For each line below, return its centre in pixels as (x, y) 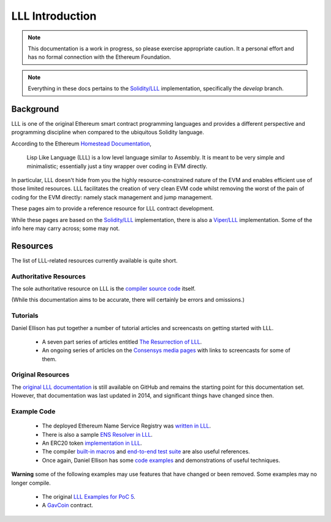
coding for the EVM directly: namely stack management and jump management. (112, 197)
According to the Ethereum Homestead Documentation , (82, 144)
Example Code (33, 411)
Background (35, 109)
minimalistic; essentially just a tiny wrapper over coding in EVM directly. (117, 166)
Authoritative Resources (48, 276)
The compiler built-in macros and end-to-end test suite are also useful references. (146, 451)
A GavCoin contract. (67, 505)
